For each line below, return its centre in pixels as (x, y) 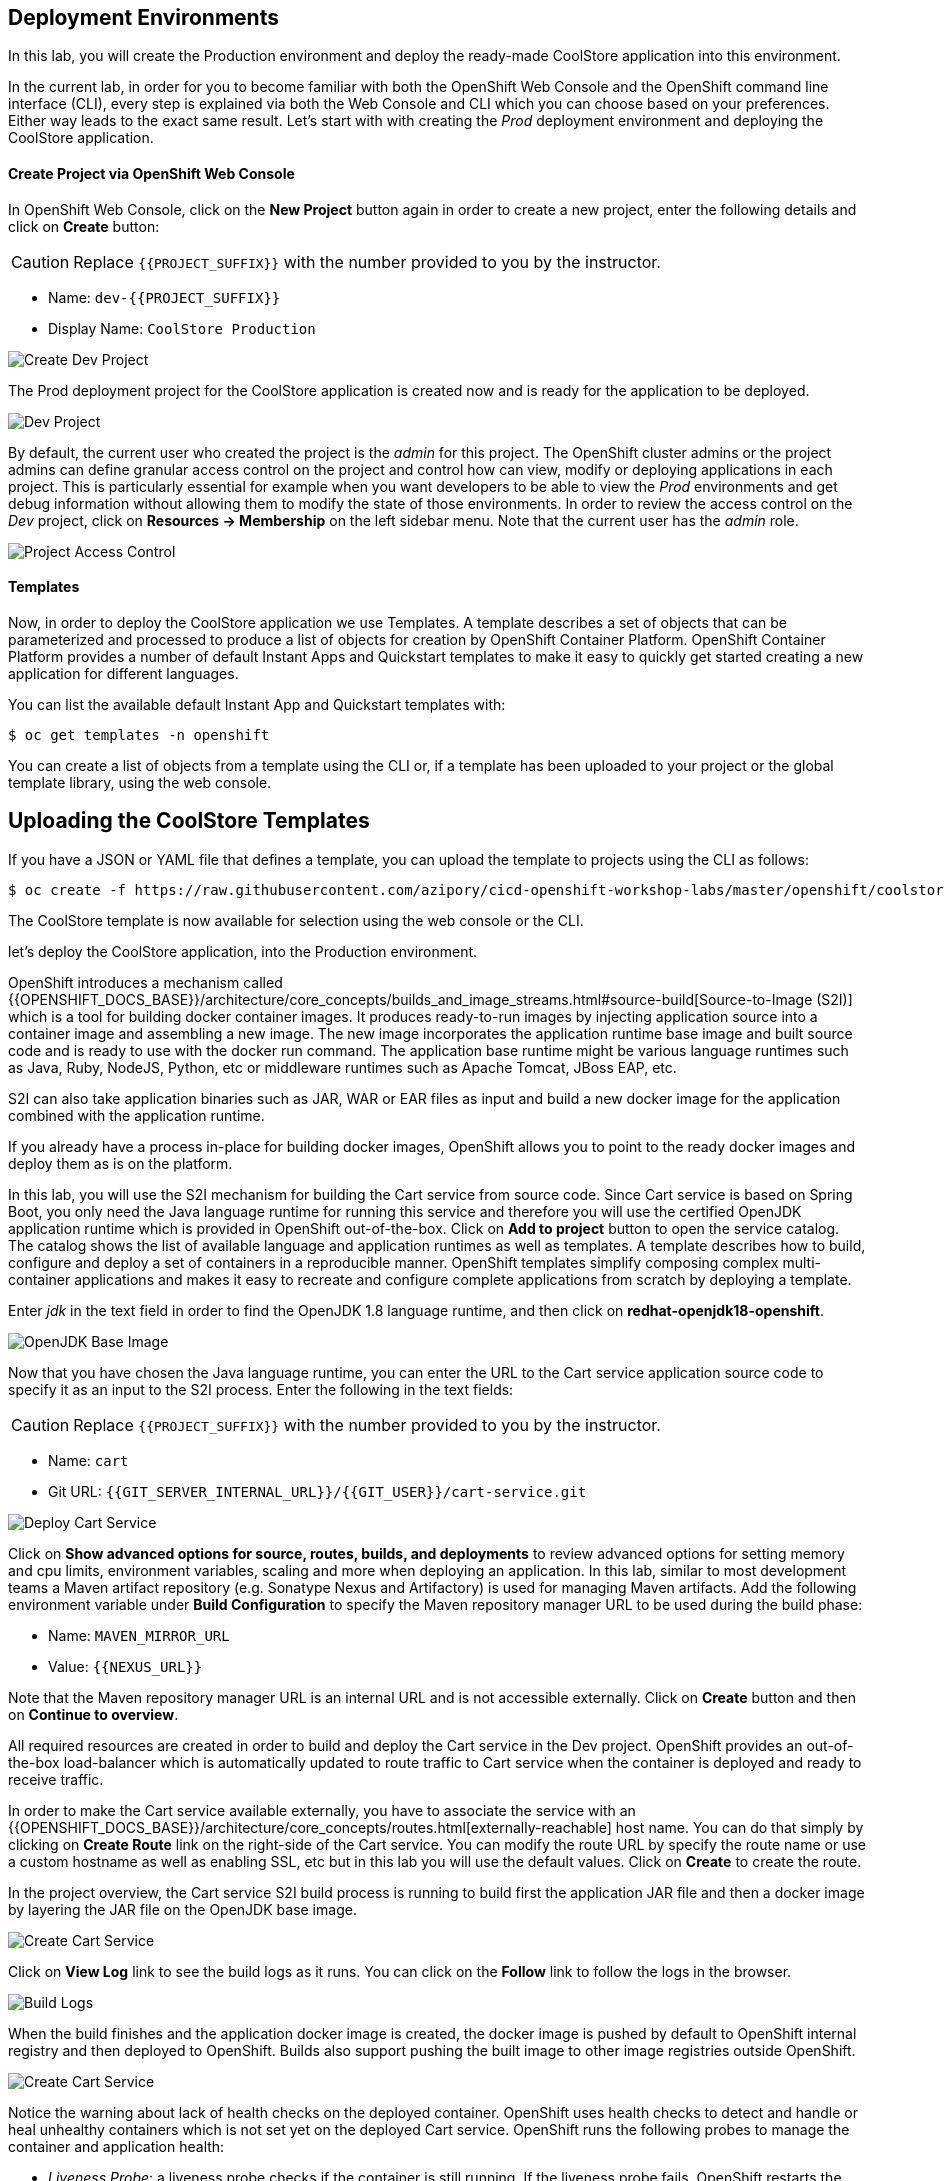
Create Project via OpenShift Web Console (151, 174)
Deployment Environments (143, 17)
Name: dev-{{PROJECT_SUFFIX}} (164, 297)
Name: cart (88, 1460)
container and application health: (116, 2146)
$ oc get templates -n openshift (139, 734)
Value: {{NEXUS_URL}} (125, 1666)
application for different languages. (123, 673)
